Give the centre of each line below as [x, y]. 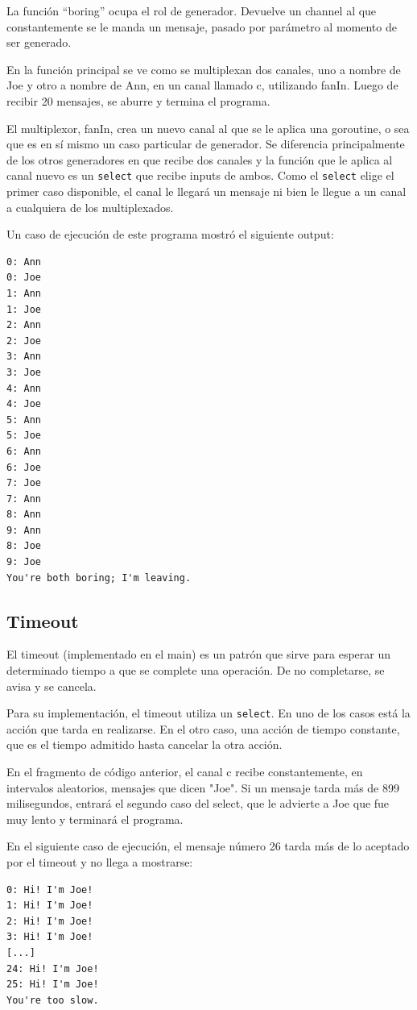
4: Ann [24, 388]
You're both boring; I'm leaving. [99, 578]
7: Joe [24, 483]
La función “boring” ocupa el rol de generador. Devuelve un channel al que [192, 10]
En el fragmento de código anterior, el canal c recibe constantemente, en [185, 772]
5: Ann [24, 420]
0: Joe [24, 278]
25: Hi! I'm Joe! [53, 985]
